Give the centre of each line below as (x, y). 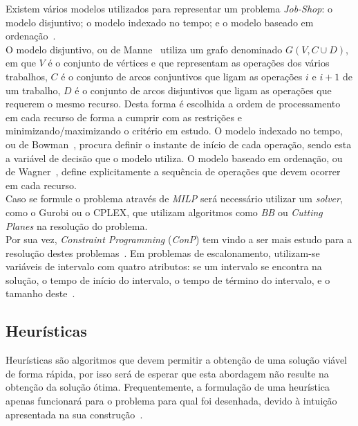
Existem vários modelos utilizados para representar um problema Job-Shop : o (169, 8)
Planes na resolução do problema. (77, 225)
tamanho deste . (40, 293)
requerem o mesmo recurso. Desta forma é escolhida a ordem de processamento (173, 104)
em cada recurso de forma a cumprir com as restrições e (124, 117)
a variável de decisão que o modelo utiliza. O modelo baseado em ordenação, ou (174, 158)
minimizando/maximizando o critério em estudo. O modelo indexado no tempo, (174, 131)
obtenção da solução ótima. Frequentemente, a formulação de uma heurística (168, 387)
